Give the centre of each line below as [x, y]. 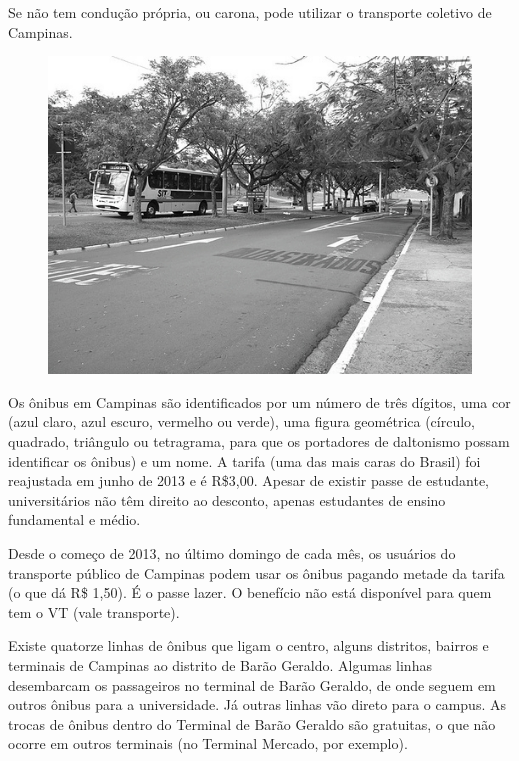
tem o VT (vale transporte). [94, 611]
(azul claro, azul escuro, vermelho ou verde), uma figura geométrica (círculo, [241, 421]
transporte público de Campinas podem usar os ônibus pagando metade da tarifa [256, 572]
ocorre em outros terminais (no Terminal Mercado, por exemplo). [208, 743]
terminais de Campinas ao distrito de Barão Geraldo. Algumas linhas [220, 664]
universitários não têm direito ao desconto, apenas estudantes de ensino [227, 499]
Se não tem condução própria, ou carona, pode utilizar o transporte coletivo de [250, 12]
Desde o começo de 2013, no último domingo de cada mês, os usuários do [232, 552]
